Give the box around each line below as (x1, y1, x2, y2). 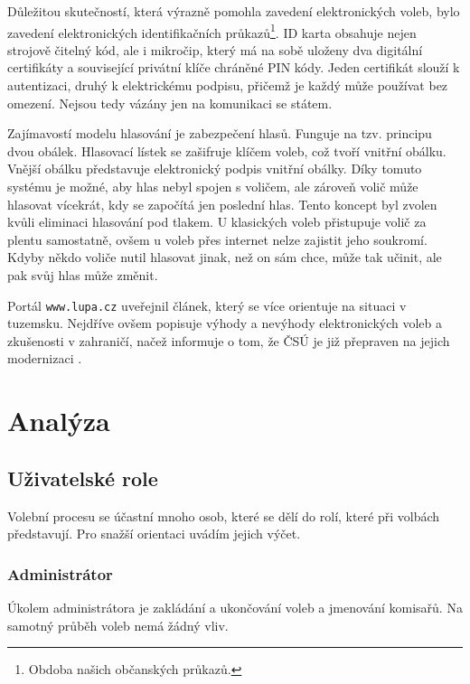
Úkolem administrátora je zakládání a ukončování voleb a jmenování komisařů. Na (7, 597, 463, 616)
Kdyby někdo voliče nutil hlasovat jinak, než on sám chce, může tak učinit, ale (7, 248, 442, 267)
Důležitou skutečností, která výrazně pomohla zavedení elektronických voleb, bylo (7, 2, 460, 20)
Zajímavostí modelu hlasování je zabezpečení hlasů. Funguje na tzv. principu (7, 124, 432, 143)
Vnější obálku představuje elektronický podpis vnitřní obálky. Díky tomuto (7, 159, 422, 178)
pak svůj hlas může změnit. (7, 265, 158, 284)
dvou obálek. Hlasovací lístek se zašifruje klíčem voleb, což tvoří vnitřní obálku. (7, 141, 446, 160)
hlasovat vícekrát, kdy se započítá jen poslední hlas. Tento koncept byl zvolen (7, 194, 437, 213)
